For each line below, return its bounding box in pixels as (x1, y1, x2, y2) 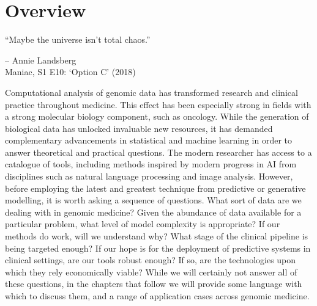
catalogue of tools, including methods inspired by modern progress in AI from (5, 158, 297, 170)
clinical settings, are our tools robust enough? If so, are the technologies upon (5, 253, 296, 266)
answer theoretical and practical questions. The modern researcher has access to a (5, 145, 312, 158)
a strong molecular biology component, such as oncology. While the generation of (5, 110, 309, 123)
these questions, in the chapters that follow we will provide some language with (5, 277, 302, 290)
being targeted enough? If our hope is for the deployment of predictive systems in (5, 241, 311, 254)
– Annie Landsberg (5, 53, 76, 66)
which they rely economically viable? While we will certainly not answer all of (5, 265, 297, 278)
